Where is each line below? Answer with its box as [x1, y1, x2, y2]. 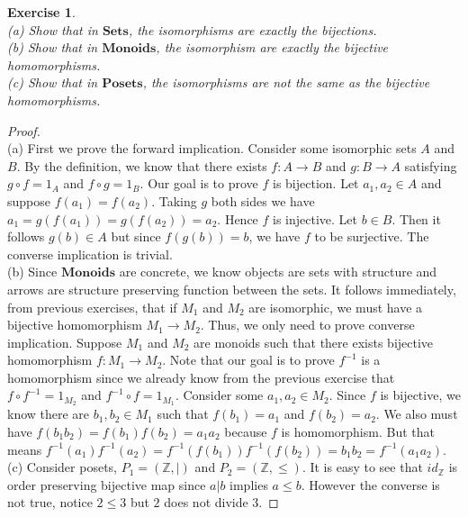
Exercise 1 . [7, 3, 76, 21]
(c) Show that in [7, 73, 98, 92]
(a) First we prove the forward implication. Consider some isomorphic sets [7, 139, 417, 158]
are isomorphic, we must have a [248, 297, 423, 316]
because [224, 422, 267, 440]
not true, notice [7, 493, 93, 512]
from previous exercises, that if [7, 297, 177, 316]
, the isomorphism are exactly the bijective [156, 38, 389, 57]
